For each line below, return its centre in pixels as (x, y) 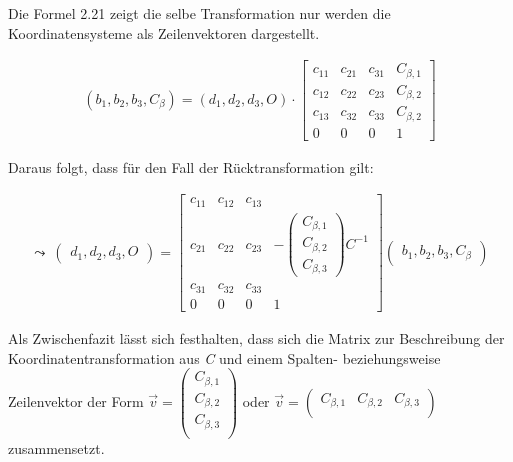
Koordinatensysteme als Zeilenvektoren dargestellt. (164, 32)
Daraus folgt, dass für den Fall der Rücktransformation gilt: (191, 166)
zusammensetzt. (56, 447)
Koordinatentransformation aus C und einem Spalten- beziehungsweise (224, 357)
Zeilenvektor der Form (76, 400)
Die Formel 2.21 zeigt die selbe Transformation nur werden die (199, 13)
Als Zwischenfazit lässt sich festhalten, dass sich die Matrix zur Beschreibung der (256, 337)
